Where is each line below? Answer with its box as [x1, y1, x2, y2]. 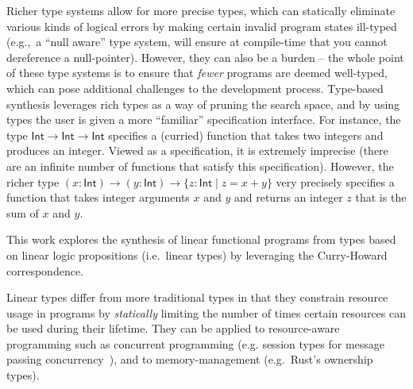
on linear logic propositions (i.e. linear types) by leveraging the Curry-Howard [6, 246, 388, 263]
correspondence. [6, 262, 83, 279]
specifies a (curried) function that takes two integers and [108, 126, 384, 143]
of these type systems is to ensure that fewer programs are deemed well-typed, [6, 64, 388, 81]
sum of [6, 204, 39, 221]
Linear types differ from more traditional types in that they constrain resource [6, 289, 388, 306]
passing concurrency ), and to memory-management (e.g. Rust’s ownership [6, 351, 373, 368]
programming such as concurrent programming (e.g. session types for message [6, 335, 385, 352]
